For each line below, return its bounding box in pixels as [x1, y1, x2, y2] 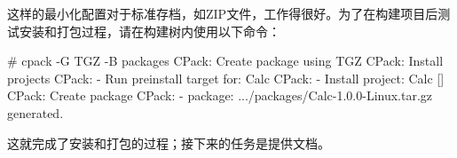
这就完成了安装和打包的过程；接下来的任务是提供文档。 [7, 133, 330, 152]
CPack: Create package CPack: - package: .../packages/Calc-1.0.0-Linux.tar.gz [7, 86, 433, 105]
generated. [7, 103, 64, 122]
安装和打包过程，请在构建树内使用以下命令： [19, 21, 280, 40]
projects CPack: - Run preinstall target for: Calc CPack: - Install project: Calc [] [7, 68, 445, 87]
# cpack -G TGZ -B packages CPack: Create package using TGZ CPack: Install [7, 51, 444, 70]
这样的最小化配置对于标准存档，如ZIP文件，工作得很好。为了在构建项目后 [7, 4, 438, 22]
